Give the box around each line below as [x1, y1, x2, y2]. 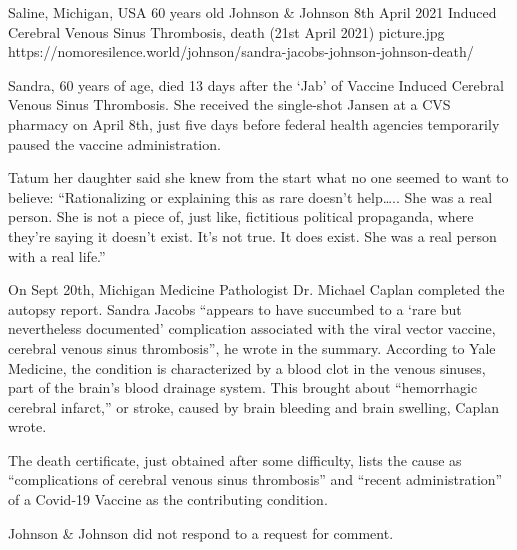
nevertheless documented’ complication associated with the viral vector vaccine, [8, 318, 496, 339]
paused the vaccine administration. [8, 133, 221, 154]
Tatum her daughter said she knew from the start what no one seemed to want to [8, 167, 509, 188]
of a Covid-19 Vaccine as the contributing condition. [8, 489, 328, 510]
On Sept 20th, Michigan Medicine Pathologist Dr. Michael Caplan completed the [8, 279, 505, 300]
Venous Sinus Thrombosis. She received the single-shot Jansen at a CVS [8, 94, 451, 115]
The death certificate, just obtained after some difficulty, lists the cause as [8, 449, 462, 470]
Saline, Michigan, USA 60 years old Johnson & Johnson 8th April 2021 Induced [8, 2, 497, 22]
